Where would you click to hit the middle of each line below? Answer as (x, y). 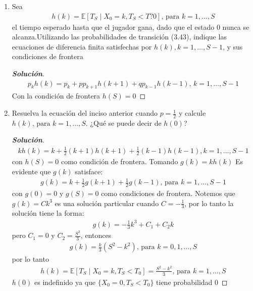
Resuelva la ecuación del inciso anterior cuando (85, 113)
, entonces (96, 235)
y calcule (192, 113)
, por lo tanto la (209, 203)
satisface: (89, 171)
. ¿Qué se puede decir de (123, 123)
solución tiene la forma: (48, 213)
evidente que (31, 171)
